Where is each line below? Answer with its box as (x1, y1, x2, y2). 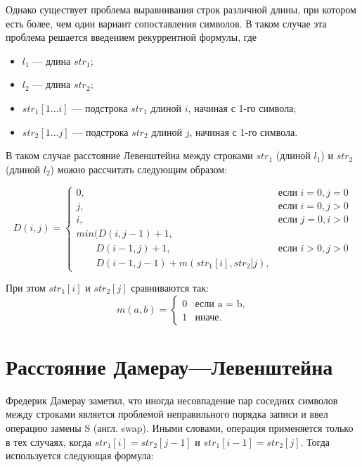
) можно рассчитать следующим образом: (50, 161, 228, 176)
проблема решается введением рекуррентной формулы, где (6, 30, 257, 44)
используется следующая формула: (6, 448, 154, 463)
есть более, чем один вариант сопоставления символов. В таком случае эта (6, 15, 327, 30)
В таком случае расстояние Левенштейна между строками (6, 148, 253, 163)
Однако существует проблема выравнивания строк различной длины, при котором (6, 2, 356, 16)
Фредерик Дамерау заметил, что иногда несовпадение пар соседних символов (6, 392, 338, 407)
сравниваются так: (131, 280, 209, 295)
